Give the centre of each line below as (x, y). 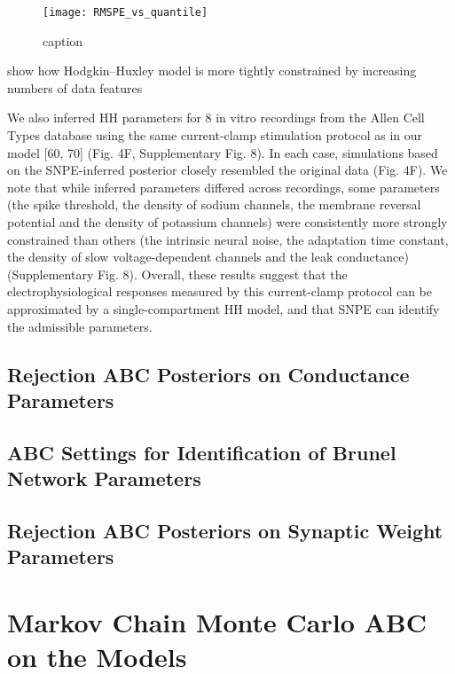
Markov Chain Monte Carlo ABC (217, 621)
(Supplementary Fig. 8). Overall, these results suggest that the (177, 274)
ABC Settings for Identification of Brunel (202, 452)
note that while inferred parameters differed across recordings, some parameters (224, 187)
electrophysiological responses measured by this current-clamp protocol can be (220, 291)
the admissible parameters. (80, 326)
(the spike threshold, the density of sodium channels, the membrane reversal (214, 204)
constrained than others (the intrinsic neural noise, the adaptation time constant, (228, 239)
